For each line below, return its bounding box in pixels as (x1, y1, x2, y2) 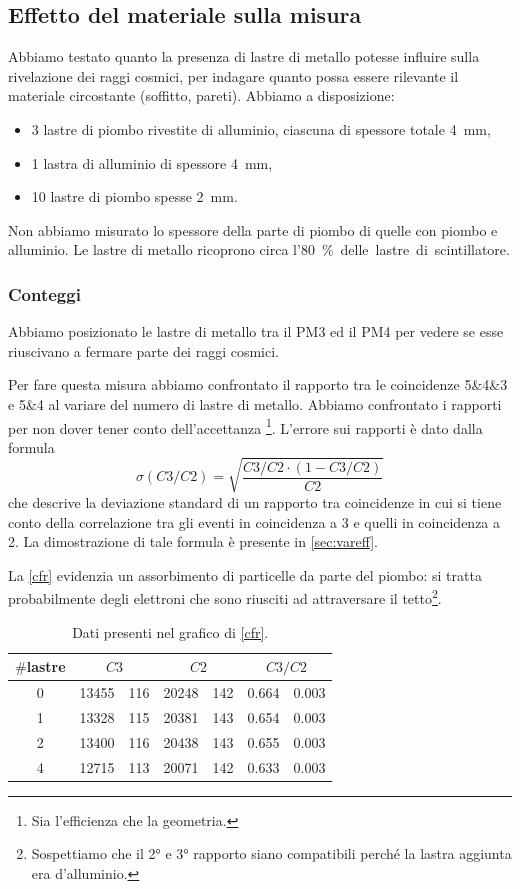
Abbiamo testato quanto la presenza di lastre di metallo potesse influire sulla (8, 46, 480, 67)
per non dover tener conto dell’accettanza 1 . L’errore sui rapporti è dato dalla (8, 414, 483, 438)
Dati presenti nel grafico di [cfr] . (72, 621, 269, 642)
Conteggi (8, 281, 81, 306)
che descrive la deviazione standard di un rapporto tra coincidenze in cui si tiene (8, 491, 502, 512)
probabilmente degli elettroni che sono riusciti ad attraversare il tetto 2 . (8, 585, 442, 608)
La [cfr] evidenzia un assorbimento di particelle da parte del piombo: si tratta (8, 564, 482, 585)
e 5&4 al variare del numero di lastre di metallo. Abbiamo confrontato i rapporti (8, 393, 502, 414)
